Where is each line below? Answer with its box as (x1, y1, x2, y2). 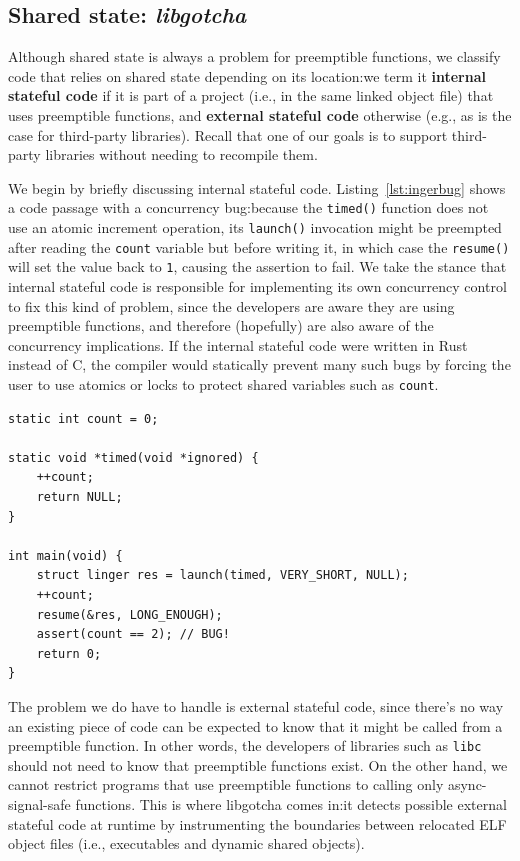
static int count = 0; (8, 411, 159, 426)
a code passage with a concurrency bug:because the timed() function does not (8, 197, 489, 218)
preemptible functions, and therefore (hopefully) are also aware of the (8, 315, 434, 336)
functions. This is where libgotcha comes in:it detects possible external (75, 793, 507, 814)
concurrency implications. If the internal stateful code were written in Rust (8, 334, 468, 355)
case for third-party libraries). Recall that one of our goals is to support (8, 124, 448, 145)
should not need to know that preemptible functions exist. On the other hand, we (8, 754, 508, 775)
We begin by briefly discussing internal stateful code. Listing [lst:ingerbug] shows (8, 177, 506, 198)
